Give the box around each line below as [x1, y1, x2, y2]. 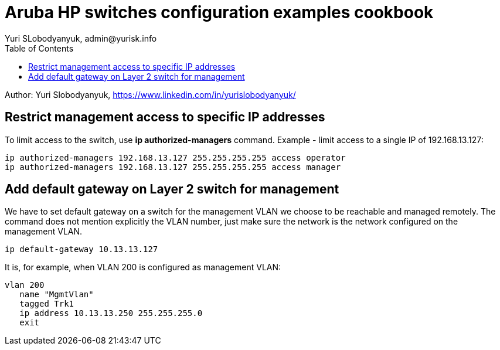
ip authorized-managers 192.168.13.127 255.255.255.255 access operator [5, 152, 346, 162]
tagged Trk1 [19, 299, 74, 309]
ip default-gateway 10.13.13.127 [5, 244, 158, 254]
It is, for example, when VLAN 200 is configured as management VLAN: [5, 262, 281, 273]
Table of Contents [5, 43, 74, 53]
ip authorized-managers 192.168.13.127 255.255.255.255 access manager [5, 162, 341, 172]
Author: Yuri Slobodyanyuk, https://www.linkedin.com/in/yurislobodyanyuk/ [5, 89, 296, 100]
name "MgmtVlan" [19, 290, 94, 300]
